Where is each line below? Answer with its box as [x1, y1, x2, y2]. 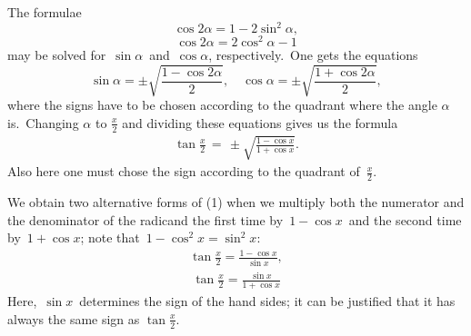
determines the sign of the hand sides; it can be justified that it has [79, 292, 456, 311]
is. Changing [7, 113, 79, 132]
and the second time [348, 210, 462, 229]
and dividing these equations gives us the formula [122, 113, 398, 132]
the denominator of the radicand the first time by [7, 210, 284, 229]
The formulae [7, 3, 82, 21]
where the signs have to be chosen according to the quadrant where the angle [7, 95, 437, 114]
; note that [80, 228, 140, 247]
